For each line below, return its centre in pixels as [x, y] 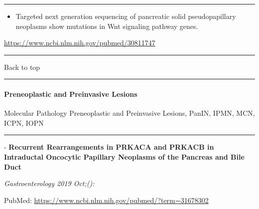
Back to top [22, 67]
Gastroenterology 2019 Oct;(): [49, 183]
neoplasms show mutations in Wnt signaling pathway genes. [107, 26]
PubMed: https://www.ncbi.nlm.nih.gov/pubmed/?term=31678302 [106, 200]
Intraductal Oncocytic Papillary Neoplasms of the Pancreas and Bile [124, 156]
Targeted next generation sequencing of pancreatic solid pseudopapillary [126, 16]
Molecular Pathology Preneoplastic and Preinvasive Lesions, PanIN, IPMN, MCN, [129, 113]
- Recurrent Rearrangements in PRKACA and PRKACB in [109, 147]
